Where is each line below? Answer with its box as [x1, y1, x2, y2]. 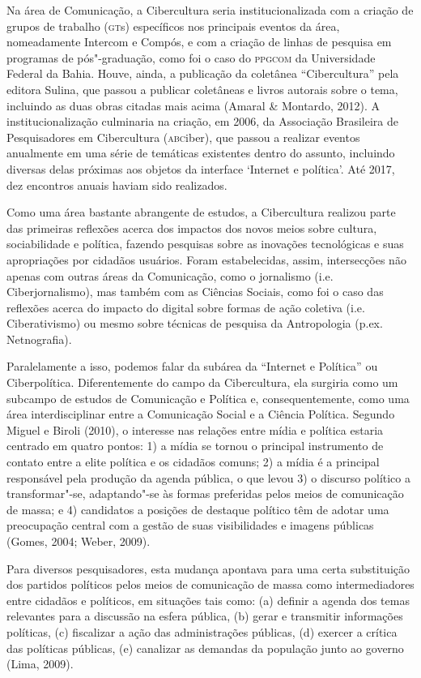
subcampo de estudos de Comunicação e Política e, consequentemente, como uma [6, 389, 410, 406]
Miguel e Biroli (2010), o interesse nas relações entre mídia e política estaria [6, 421, 384, 438]
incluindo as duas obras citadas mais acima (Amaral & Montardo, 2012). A [6, 97, 380, 114]
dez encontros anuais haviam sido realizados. [6, 176, 228, 193]
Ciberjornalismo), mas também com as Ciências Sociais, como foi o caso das [6, 283, 384, 300]
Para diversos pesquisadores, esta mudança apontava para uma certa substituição [6, 560, 410, 577]
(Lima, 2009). [6, 655, 74, 672]
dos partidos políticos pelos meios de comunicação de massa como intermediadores [6, 576, 415, 593]
